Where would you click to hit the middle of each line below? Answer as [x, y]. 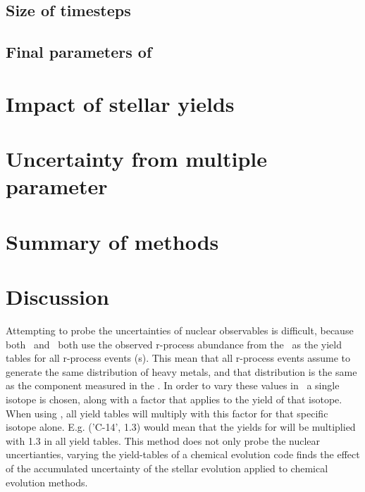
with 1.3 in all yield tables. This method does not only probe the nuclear [163, 440]
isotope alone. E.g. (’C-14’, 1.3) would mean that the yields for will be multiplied [181, 427]
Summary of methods [112, 241]
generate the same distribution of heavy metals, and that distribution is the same [181, 371]
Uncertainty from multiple [136, 159]
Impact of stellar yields [120, 103]
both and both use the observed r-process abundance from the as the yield [174, 344]
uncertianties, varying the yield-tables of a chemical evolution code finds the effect [183, 454]
